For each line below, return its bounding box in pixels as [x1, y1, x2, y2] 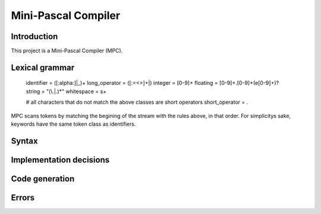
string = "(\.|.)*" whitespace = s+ [26, 88, 107, 95]
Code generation [11, 174, 75, 184]
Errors [11, 193, 35, 203]
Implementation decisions [11, 155, 110, 165]
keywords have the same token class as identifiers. [11, 120, 136, 127]
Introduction [11, 31, 58, 41]
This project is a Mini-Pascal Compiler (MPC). [11, 47, 123, 55]
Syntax [11, 136, 38, 146]
